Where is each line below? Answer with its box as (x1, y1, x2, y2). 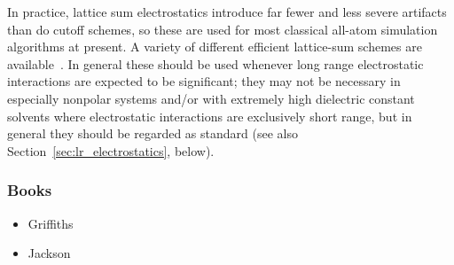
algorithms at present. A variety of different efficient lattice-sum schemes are (7, 37, 422, 56)
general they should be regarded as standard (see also (7, 124, 298, 143)
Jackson (27, 244, 71, 262)
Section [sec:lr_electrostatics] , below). (7, 141, 215, 160)
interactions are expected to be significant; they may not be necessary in (7, 72, 401, 90)
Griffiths (27, 214, 74, 232)
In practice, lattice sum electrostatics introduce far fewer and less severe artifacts (7, 3, 447, 20)
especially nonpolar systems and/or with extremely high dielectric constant (7, 89, 415, 107)
